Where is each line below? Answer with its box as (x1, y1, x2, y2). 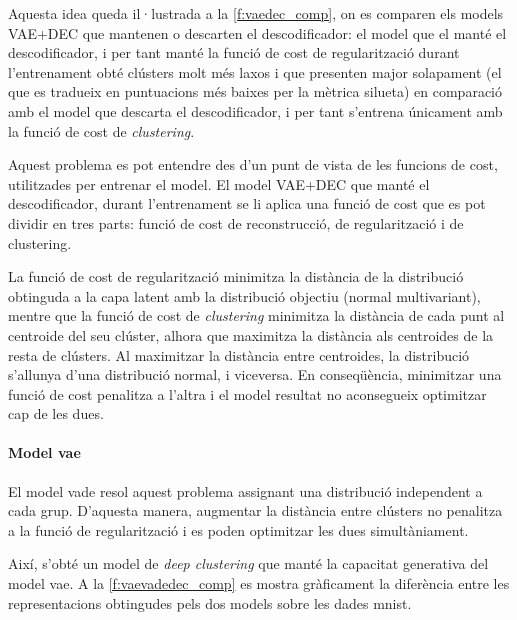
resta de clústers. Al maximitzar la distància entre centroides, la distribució (8, 344, 470, 365)
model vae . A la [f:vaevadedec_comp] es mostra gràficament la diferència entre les (8, 573, 510, 594)
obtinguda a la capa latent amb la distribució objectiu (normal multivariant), (8, 285, 481, 306)
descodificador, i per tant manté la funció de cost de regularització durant (8, 42, 460, 63)
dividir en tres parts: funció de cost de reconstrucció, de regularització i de (8, 212, 464, 233)
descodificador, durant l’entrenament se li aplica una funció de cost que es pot (8, 193, 486, 214)
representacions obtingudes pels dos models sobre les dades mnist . (8, 592, 412, 613)
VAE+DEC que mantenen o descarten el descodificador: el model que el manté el (8, 22, 507, 43)
